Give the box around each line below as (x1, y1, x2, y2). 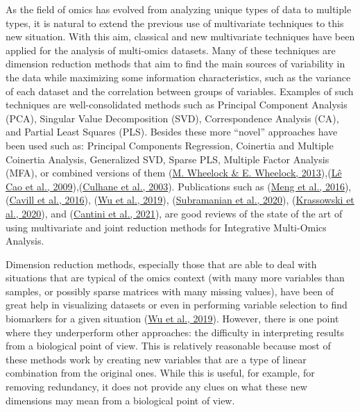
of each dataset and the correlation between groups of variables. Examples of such (6, 83, 354, 98)
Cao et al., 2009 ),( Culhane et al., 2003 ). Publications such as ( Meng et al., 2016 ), (6, 179, 352, 193)
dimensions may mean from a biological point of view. (6, 393, 235, 407)
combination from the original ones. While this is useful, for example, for (6, 365, 315, 380)
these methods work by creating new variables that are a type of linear (6, 352, 307, 366)
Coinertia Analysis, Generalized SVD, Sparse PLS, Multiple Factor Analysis (6, 151, 329, 166)
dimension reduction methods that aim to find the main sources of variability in (6, 56, 345, 71)
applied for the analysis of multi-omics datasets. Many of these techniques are (6, 42, 336, 57)
